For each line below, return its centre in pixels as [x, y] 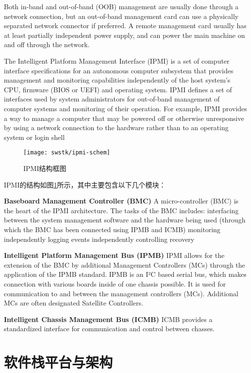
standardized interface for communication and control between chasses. [109, 329]
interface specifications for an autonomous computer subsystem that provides [119, 70]
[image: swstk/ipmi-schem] [67, 153]
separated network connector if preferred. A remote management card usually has [125, 25]
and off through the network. [47, 44]
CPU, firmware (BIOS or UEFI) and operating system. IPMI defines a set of [118, 89]
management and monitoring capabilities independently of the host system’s [117, 80]
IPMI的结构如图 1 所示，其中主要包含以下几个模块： [85, 184]
